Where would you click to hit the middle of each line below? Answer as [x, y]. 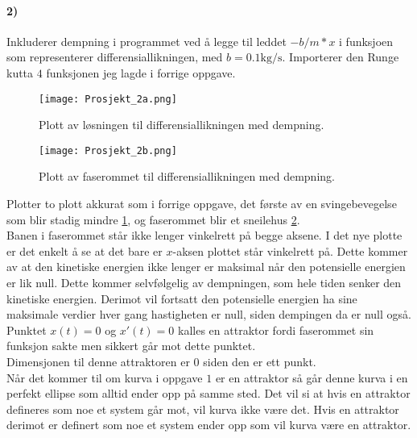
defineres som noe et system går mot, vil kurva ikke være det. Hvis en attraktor [203, 409]
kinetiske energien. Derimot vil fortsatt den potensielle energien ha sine [182, 298]
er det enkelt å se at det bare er [85, 250]
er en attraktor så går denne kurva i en [312, 377]
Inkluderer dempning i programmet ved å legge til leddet [147, 41]
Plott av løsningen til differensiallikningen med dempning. [182, 125]
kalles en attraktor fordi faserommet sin [276, 330]
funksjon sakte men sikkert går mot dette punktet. [131, 346]
